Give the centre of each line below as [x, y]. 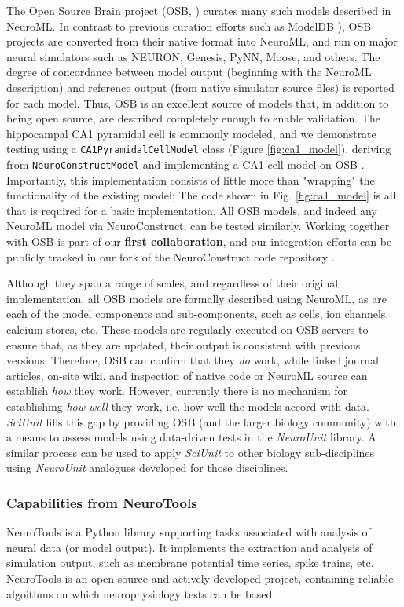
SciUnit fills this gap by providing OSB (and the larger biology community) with [201, 421]
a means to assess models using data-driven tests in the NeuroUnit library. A [191, 437]
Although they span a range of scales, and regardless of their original [173, 283]
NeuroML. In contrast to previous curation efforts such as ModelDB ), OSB [189, 26]
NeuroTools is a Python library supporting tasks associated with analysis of [189, 532]
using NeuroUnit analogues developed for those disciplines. [147, 468]
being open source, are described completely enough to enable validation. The [193, 118]
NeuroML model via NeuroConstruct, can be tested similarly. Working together [198, 226]
